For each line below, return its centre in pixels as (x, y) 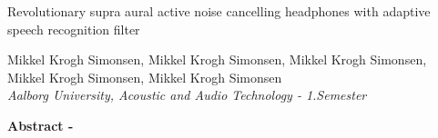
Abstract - (41, 125)
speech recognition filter (74, 29)
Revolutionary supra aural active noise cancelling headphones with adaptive (219, 11)
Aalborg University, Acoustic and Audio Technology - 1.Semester (187, 95)
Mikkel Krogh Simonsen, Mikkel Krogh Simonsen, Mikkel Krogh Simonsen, (217, 59)
